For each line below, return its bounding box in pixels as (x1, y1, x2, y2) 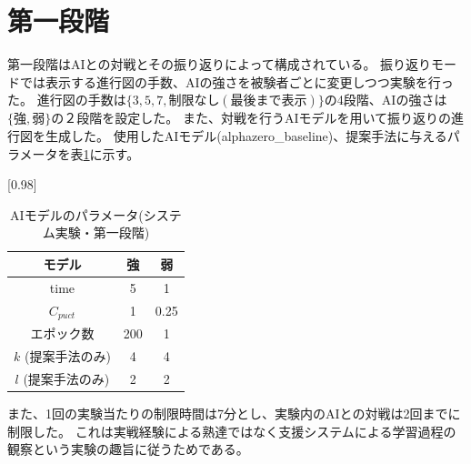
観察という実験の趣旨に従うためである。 (7, 439, 249, 459)
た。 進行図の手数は (7, 90, 126, 109)
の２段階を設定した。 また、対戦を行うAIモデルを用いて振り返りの (51, 108, 452, 127)
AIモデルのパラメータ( (10, 205, 144, 224)
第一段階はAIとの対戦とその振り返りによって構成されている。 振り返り (7, 55, 432, 74)
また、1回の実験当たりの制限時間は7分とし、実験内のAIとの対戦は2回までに (7, 404, 461, 423)
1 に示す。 (83, 144, 140, 163)
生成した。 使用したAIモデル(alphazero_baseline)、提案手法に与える (45, 126, 447, 145)
